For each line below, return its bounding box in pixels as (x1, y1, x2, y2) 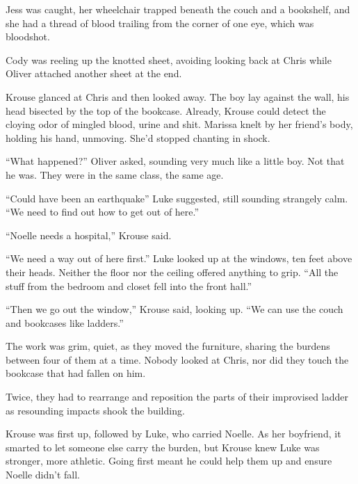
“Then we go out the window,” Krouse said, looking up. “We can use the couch (6, 302, 343, 316)
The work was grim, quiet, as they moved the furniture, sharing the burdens (6, 339, 330, 353)
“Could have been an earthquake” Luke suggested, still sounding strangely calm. (6, 191, 348, 205)
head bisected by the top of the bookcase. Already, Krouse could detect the (6, 103, 326, 118)
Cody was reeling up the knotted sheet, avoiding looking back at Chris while (6, 52, 332, 67)
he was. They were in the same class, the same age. (6, 167, 224, 181)
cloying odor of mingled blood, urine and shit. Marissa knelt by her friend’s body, (6, 117, 353, 131)
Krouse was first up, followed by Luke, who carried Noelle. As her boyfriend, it (6, 426, 341, 441)
